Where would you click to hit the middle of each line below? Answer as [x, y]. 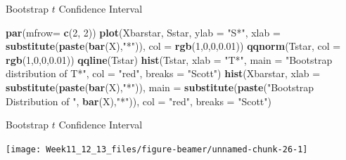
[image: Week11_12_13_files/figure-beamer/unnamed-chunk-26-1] [157, 149]
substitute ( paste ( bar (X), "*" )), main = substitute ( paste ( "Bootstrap [160, 87]
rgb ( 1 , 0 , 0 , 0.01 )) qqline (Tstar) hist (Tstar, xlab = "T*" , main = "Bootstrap [169, 59]
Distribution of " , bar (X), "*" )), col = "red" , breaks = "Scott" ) [139, 101]
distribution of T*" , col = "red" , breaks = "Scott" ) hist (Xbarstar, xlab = [163, 73]
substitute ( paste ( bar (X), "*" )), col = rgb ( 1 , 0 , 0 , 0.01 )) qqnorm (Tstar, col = [173, 46]
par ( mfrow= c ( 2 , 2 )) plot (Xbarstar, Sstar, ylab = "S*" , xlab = [143, 32]
